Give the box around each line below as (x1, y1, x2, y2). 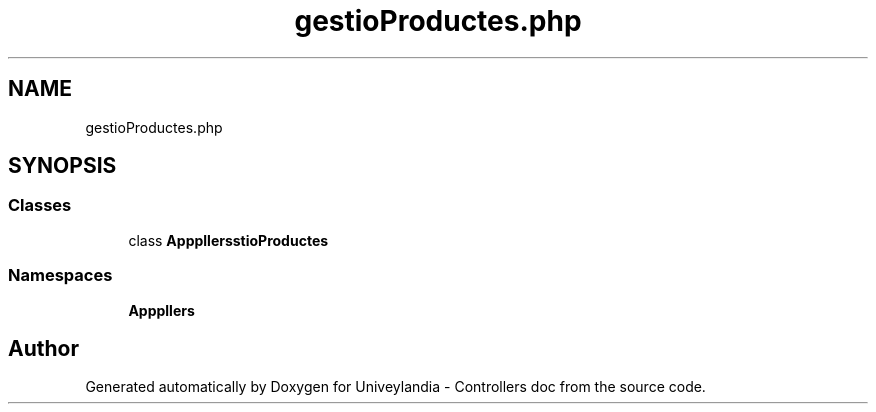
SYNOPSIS (8, 153, 117, 179)
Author (8, 335, 79, 361)
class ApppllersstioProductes (128, 231, 329, 249)
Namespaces (8, 265, 113, 286)
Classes (8, 195, 72, 216)
